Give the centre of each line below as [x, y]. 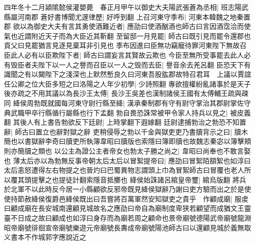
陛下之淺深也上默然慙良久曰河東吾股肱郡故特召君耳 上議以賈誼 [148, 74]
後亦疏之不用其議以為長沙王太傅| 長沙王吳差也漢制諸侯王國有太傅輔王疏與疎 [126, 93]
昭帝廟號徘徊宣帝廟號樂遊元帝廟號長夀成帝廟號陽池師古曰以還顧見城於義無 [124, 227]
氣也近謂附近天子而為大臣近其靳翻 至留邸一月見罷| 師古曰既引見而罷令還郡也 [127, 35]
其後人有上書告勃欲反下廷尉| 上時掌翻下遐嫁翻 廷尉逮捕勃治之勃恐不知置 [129, 122]
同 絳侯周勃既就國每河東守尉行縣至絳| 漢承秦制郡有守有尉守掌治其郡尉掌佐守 [127, 102]
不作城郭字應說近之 [55, 237]
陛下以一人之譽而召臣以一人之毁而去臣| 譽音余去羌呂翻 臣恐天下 [141, 64]
